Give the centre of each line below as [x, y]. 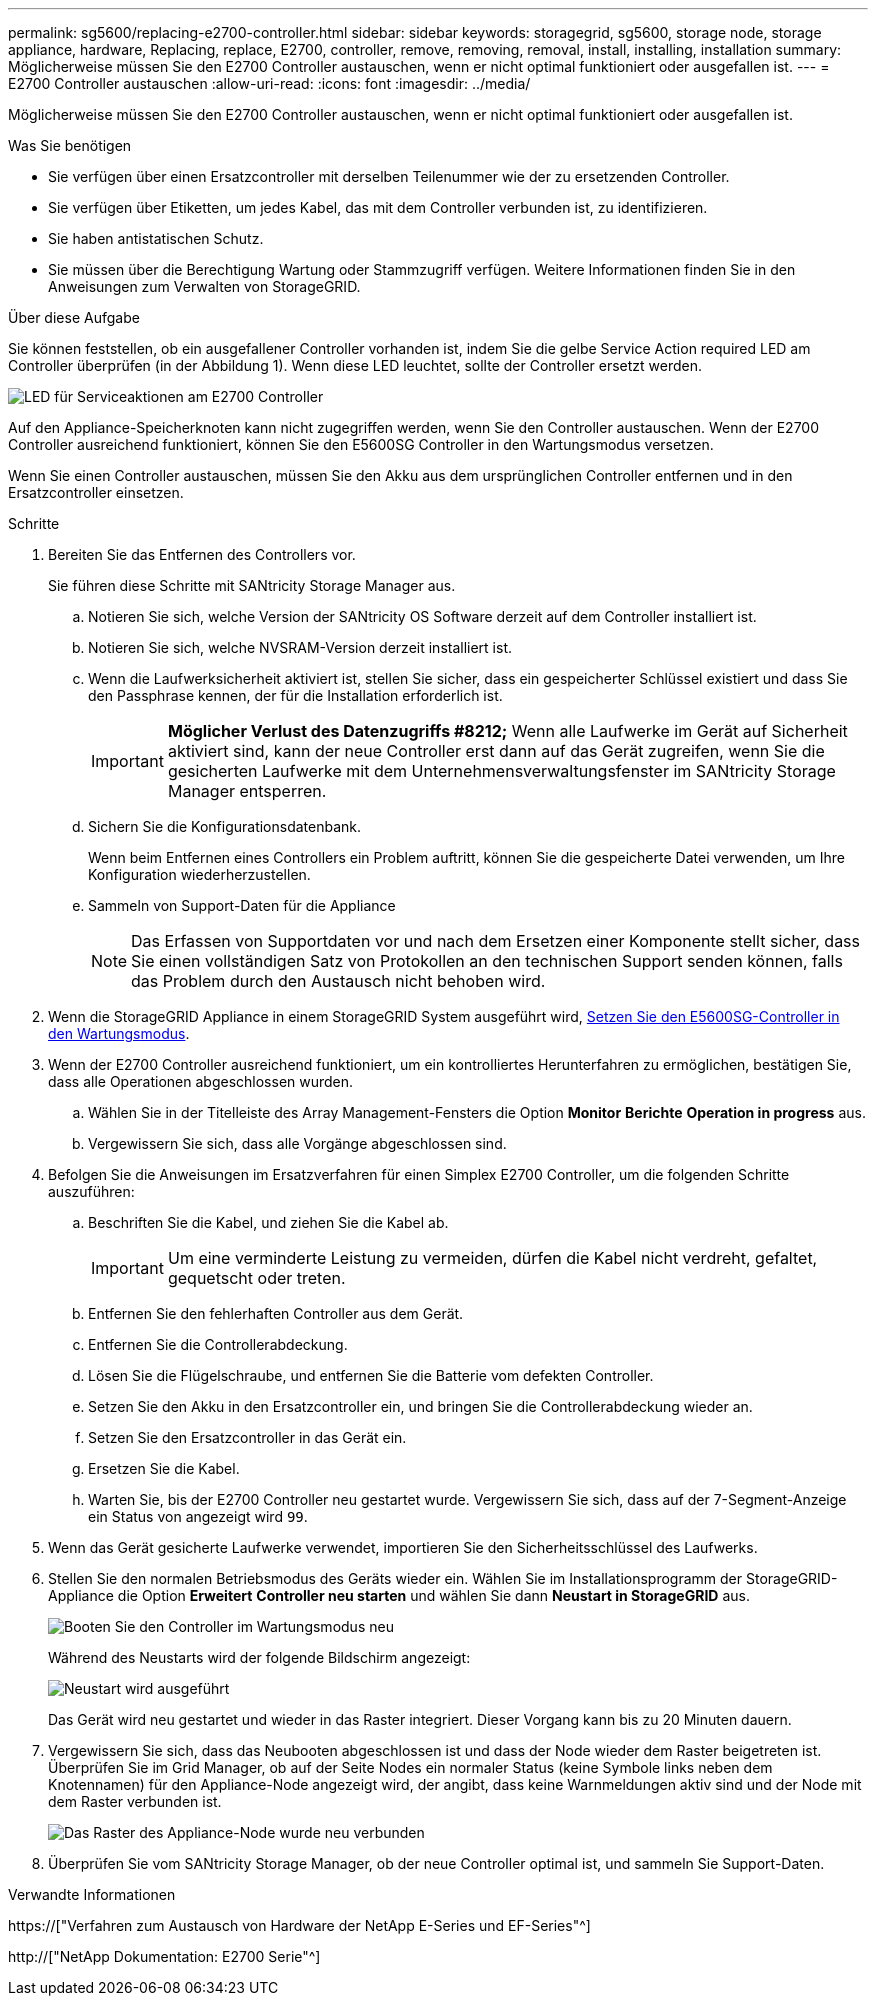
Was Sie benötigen [70, 145]
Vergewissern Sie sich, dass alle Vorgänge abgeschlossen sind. [297, 1143]
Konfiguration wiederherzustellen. [199, 874]
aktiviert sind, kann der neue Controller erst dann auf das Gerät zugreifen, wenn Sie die [496, 751]
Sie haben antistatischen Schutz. [156, 238]
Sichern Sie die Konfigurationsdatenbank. [225, 826]
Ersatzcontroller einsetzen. [96, 492]
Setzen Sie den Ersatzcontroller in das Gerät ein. [247, 1437]
